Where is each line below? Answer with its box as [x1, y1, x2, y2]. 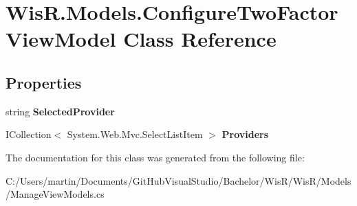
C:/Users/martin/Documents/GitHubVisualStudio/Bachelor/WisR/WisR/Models [6, 173, 351, 187]
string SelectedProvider [6, 104, 115, 118]
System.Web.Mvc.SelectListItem [67, 127, 203, 141]
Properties [6, 71, 82, 93]
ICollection [6, 127, 52, 141]
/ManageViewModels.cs [6, 187, 105, 201]
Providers [221, 127, 269, 141]
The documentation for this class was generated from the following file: [6, 150, 305, 164]
